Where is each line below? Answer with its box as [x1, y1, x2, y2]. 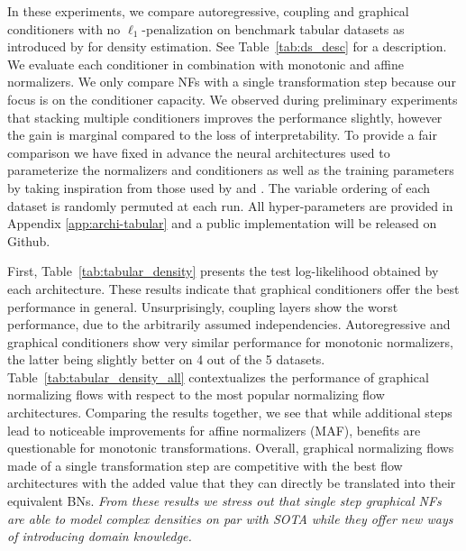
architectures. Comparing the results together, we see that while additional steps [7, 403, 452, 422]
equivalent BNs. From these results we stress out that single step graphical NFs [7, 491, 442, 510]
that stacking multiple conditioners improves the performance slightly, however [7, 107, 443, 126]
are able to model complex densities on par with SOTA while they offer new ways [7, 509, 453, 528]
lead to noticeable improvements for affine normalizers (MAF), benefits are [7, 420, 421, 439]
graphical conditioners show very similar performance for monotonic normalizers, [7, 332, 453, 351]
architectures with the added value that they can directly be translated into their [7, 473, 456, 492]
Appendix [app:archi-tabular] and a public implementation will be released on [7, 214, 437, 233]
